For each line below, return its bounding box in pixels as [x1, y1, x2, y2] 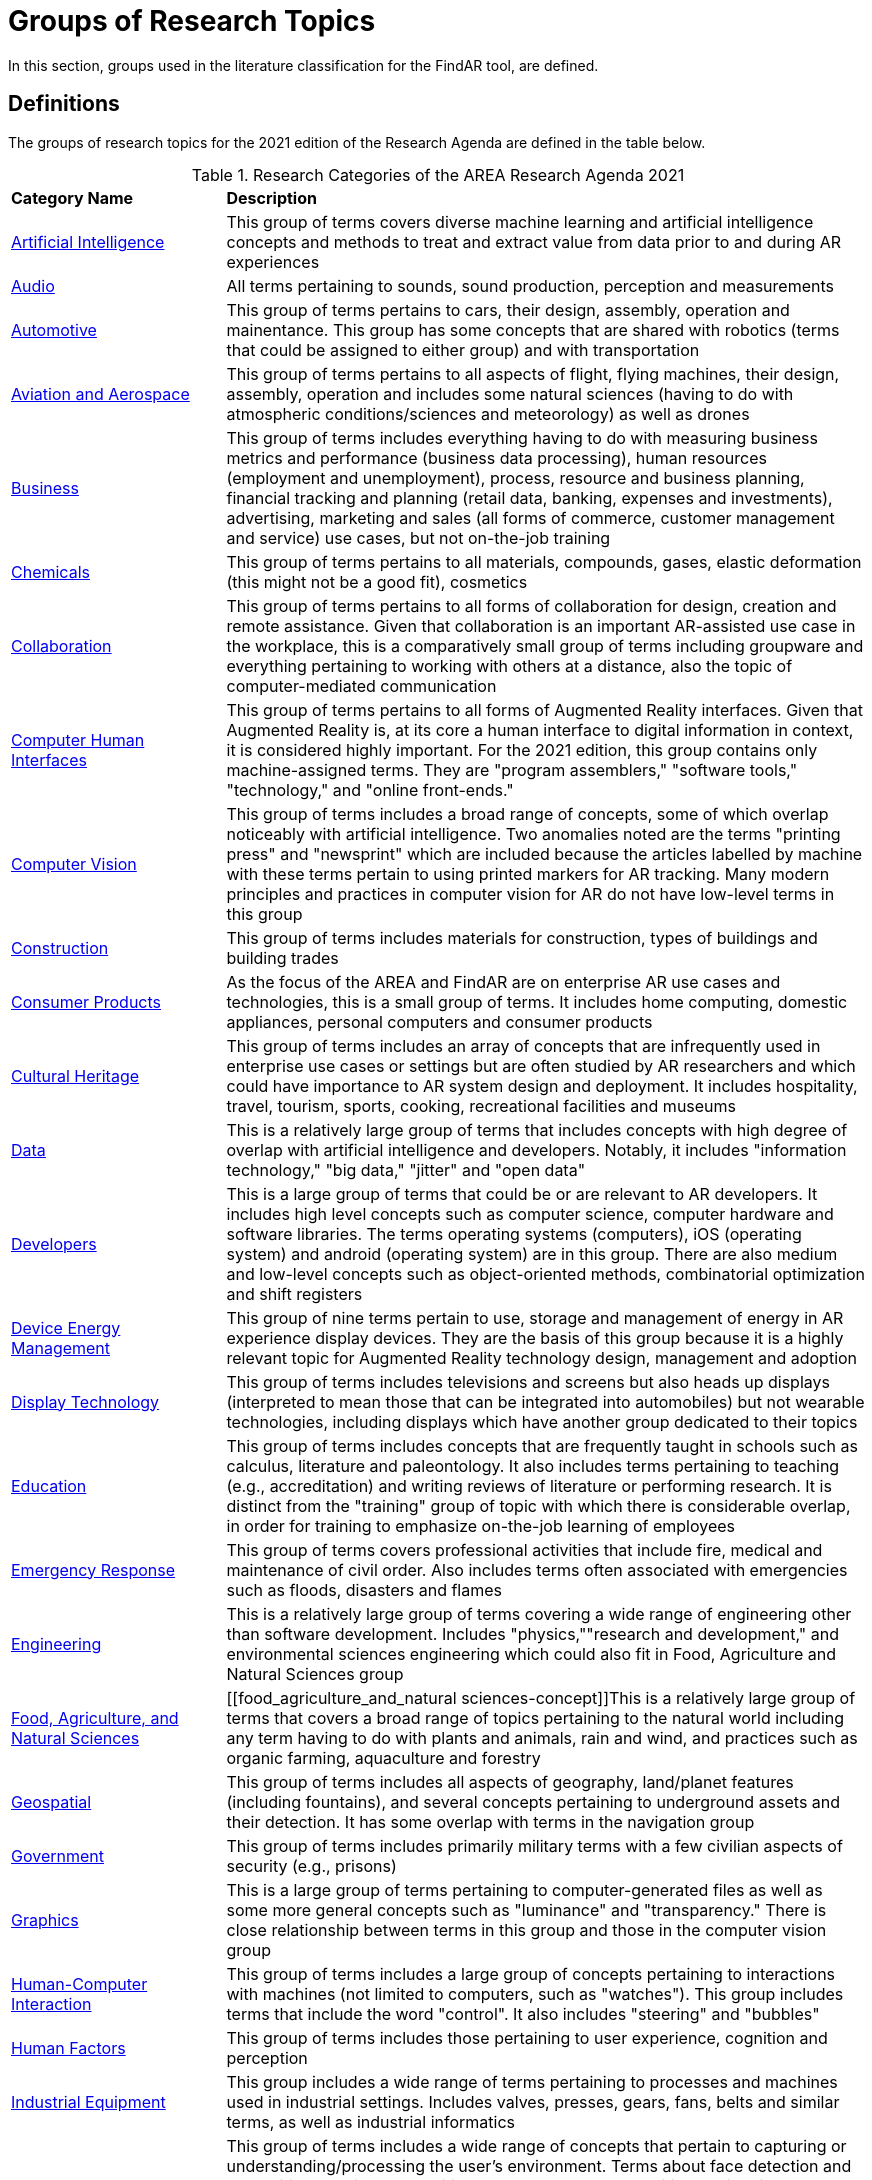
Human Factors [11, 2037, 126, 2058]
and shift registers [226, 1283, 363, 1304]
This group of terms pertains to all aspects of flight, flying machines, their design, [226, 363, 840, 384]
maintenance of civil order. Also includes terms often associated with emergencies [226, 1559, 848, 1580]
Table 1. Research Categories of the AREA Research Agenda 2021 [191, 164, 685, 185]
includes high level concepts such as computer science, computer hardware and [226, 1203, 834, 1224]
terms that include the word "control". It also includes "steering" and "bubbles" [226, 2003, 820, 2024]
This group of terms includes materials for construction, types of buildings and [226, 927, 818, 948]
